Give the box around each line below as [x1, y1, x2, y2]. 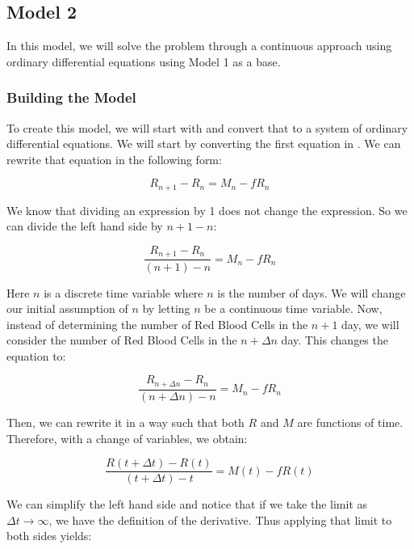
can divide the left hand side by [6, 217, 163, 234]
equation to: [6, 347, 66, 364]
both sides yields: [6, 527, 92, 544]
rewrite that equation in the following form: [6, 150, 222, 167]
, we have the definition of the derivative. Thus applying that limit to [48, 511, 392, 528]
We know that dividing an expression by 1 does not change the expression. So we [6, 201, 408, 218]
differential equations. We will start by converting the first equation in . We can [6, 135, 401, 152]
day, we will [341, 315, 399, 332]
